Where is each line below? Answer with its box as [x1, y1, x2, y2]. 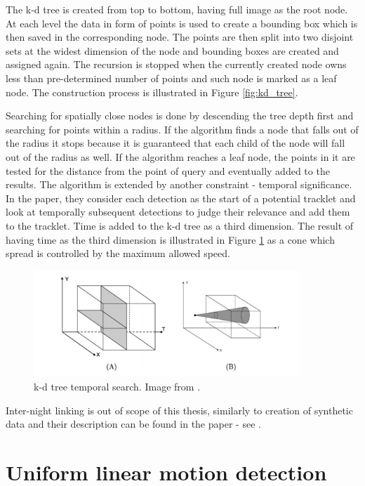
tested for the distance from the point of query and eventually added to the [6, 163, 330, 178]
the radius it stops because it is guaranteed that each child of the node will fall [6, 136, 345, 150]
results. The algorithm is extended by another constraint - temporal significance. [6, 177, 352, 192]
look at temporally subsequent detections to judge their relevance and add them [6, 204, 350, 219]
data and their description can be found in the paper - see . [6, 416, 261, 431]
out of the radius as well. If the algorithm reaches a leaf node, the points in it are [6, 149, 355, 164]
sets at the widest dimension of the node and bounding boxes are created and [6, 43, 339, 58]
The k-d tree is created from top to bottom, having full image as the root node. [6, 2, 348, 16]
